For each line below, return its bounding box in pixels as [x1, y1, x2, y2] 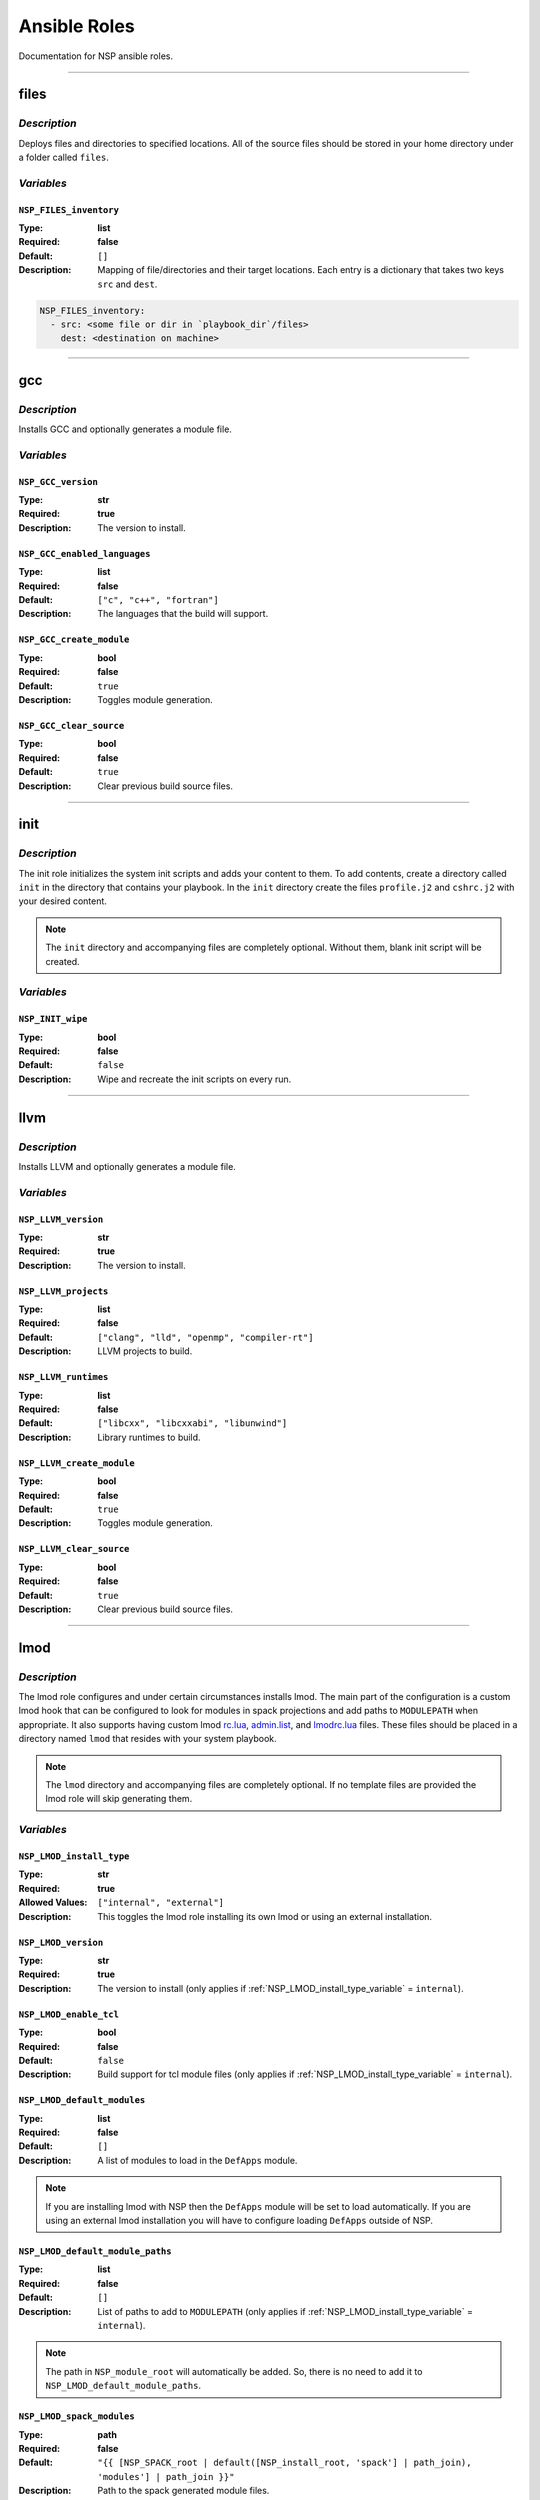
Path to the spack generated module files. [97, 2485, 270, 2497]
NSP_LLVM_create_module [18, 1457, 135, 1469]
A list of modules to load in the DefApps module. [97, 2154, 298, 2166]
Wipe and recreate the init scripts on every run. [97, 1073, 292, 1085]
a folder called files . [18, 151, 109, 164]
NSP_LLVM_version [18, 1213, 104, 1225]
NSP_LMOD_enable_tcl [18, 2008, 120, 2020]
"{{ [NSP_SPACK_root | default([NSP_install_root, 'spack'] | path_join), [97, 2457, 472, 2469]
